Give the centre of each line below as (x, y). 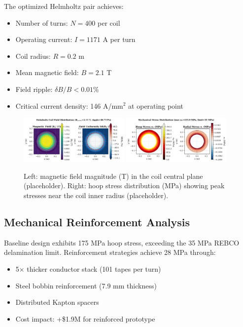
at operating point (156, 105)
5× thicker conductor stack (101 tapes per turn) (88, 268)
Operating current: (44, 39)
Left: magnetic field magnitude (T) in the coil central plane (113, 176)
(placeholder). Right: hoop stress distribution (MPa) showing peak (124, 185)
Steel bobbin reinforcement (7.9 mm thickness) (86, 285)
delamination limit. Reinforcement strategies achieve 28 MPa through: (110, 252)
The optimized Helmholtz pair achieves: (64, 6)
